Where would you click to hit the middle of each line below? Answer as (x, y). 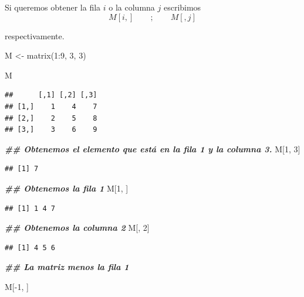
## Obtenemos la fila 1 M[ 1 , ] (67, 188)
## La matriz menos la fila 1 (67, 267)
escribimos (182, 7)
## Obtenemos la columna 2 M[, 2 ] (77, 228)
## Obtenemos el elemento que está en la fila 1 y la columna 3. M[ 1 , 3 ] (153, 148)
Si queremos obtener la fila (53, 7)
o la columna (132, 7)
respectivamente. (35, 35)
